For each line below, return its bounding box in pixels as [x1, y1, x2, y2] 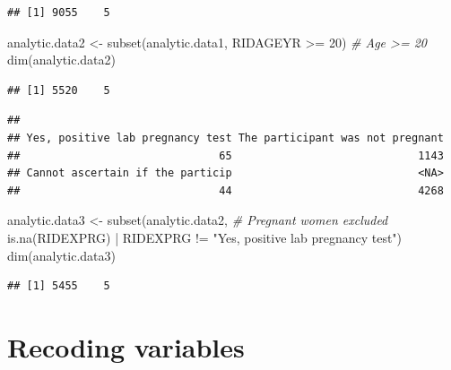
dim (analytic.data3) [7, 245, 116, 264]
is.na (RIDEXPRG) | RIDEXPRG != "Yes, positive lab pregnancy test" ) [7, 228, 403, 246]
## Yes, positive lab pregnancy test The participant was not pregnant [7, 131, 444, 144]
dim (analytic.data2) [7, 50, 116, 69]
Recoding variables [7, 328, 245, 365]
